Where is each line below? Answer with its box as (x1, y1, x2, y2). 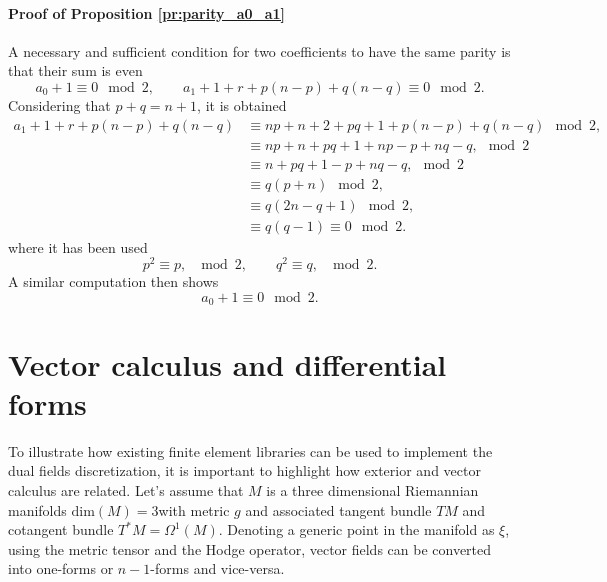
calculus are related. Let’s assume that (8, 479, 244, 500)
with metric (158, 499, 230, 520)
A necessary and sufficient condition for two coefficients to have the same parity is (8, 40, 511, 61)
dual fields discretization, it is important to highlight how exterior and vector (8, 460, 481, 481)
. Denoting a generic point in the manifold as (218, 519, 495, 540)
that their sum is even (8, 60, 143, 81)
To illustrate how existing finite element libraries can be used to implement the (8, 440, 493, 461)
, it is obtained (197, 94, 287, 115)
